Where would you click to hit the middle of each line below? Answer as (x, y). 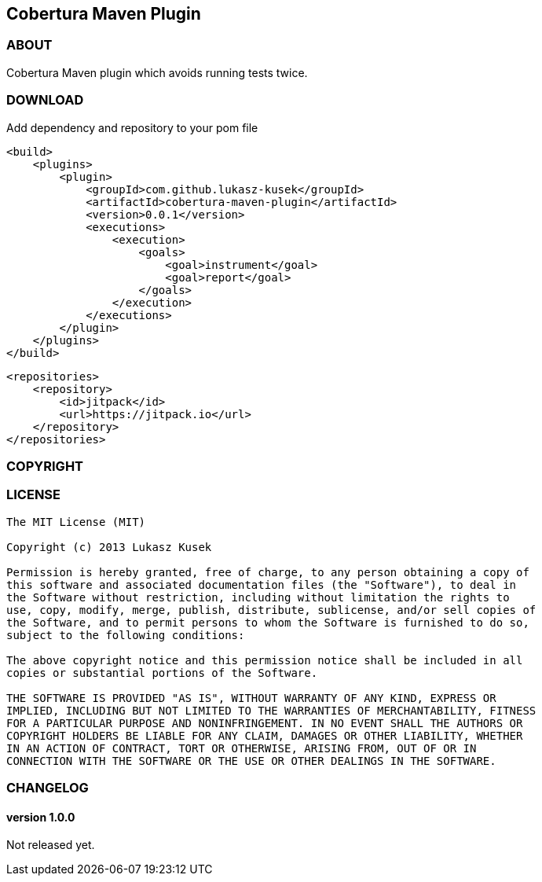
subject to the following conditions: (126, 635)
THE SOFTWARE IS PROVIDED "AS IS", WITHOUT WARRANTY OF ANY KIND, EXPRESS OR (251, 698)
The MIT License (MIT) (76, 522)
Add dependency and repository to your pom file (132, 127)
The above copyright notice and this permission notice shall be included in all (265, 660)
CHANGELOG (48, 788)
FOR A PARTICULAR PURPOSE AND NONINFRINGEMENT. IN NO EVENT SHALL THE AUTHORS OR (265, 723)
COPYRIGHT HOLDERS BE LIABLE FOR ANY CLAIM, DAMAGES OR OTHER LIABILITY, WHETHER (265, 735)
